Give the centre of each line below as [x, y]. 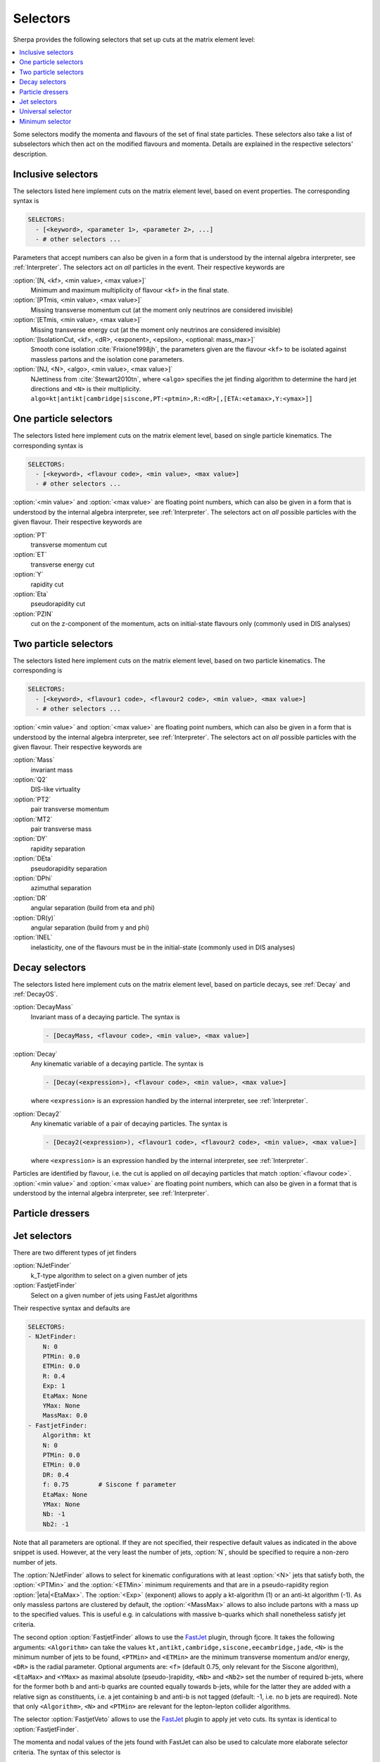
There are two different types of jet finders [75, 1252]
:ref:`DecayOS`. [36, 994]
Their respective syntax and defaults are [71, 1308]
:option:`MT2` [33, 819]
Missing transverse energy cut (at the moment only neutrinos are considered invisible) [156, 329]
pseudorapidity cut [58, 604]
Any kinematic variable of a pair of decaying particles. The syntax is [129, 1123]
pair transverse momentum [70, 809]
